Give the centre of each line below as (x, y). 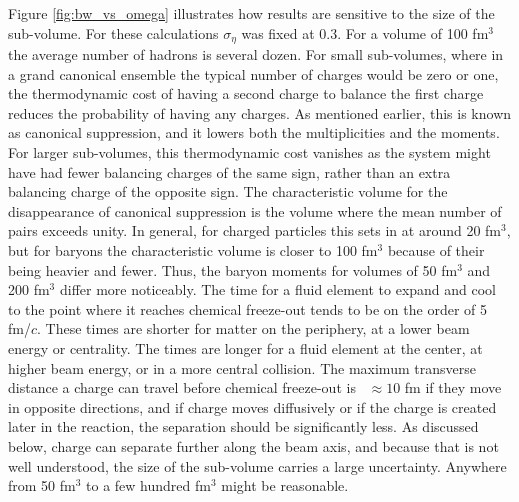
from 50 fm (42, 485)
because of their (436, 249)
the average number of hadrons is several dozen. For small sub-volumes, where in (256, 54)
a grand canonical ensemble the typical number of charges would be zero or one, (253, 73)
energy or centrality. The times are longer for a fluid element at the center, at (245, 347)
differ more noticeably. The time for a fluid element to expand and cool (278, 289)
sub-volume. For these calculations (113, 32)
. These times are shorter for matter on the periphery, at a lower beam (253, 328)
